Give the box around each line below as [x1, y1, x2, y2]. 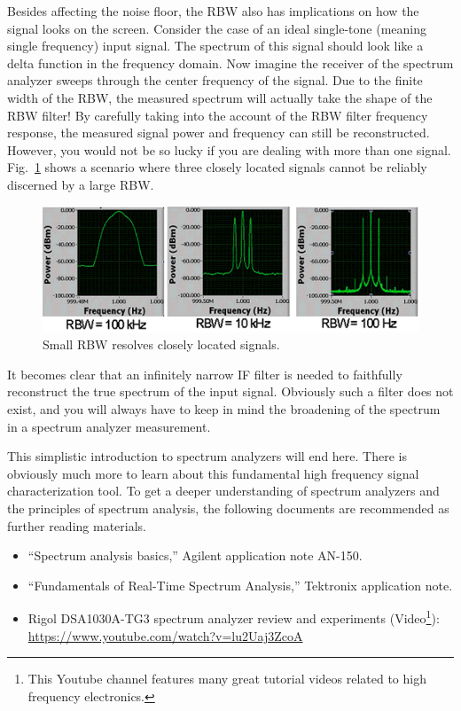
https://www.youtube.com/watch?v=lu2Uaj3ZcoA [27, 626, 303, 645]
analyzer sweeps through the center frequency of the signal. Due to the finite [7, 71, 423, 90]
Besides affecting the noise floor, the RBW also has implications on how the [7, 2, 419, 20]
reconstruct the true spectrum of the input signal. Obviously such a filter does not [7, 382, 454, 401]
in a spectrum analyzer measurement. [7, 417, 211, 435]
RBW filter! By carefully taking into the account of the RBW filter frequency [7, 105, 428, 124]
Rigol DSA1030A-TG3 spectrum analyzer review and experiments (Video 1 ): [27, 606, 440, 628]
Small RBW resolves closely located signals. [43, 335, 280, 354]
